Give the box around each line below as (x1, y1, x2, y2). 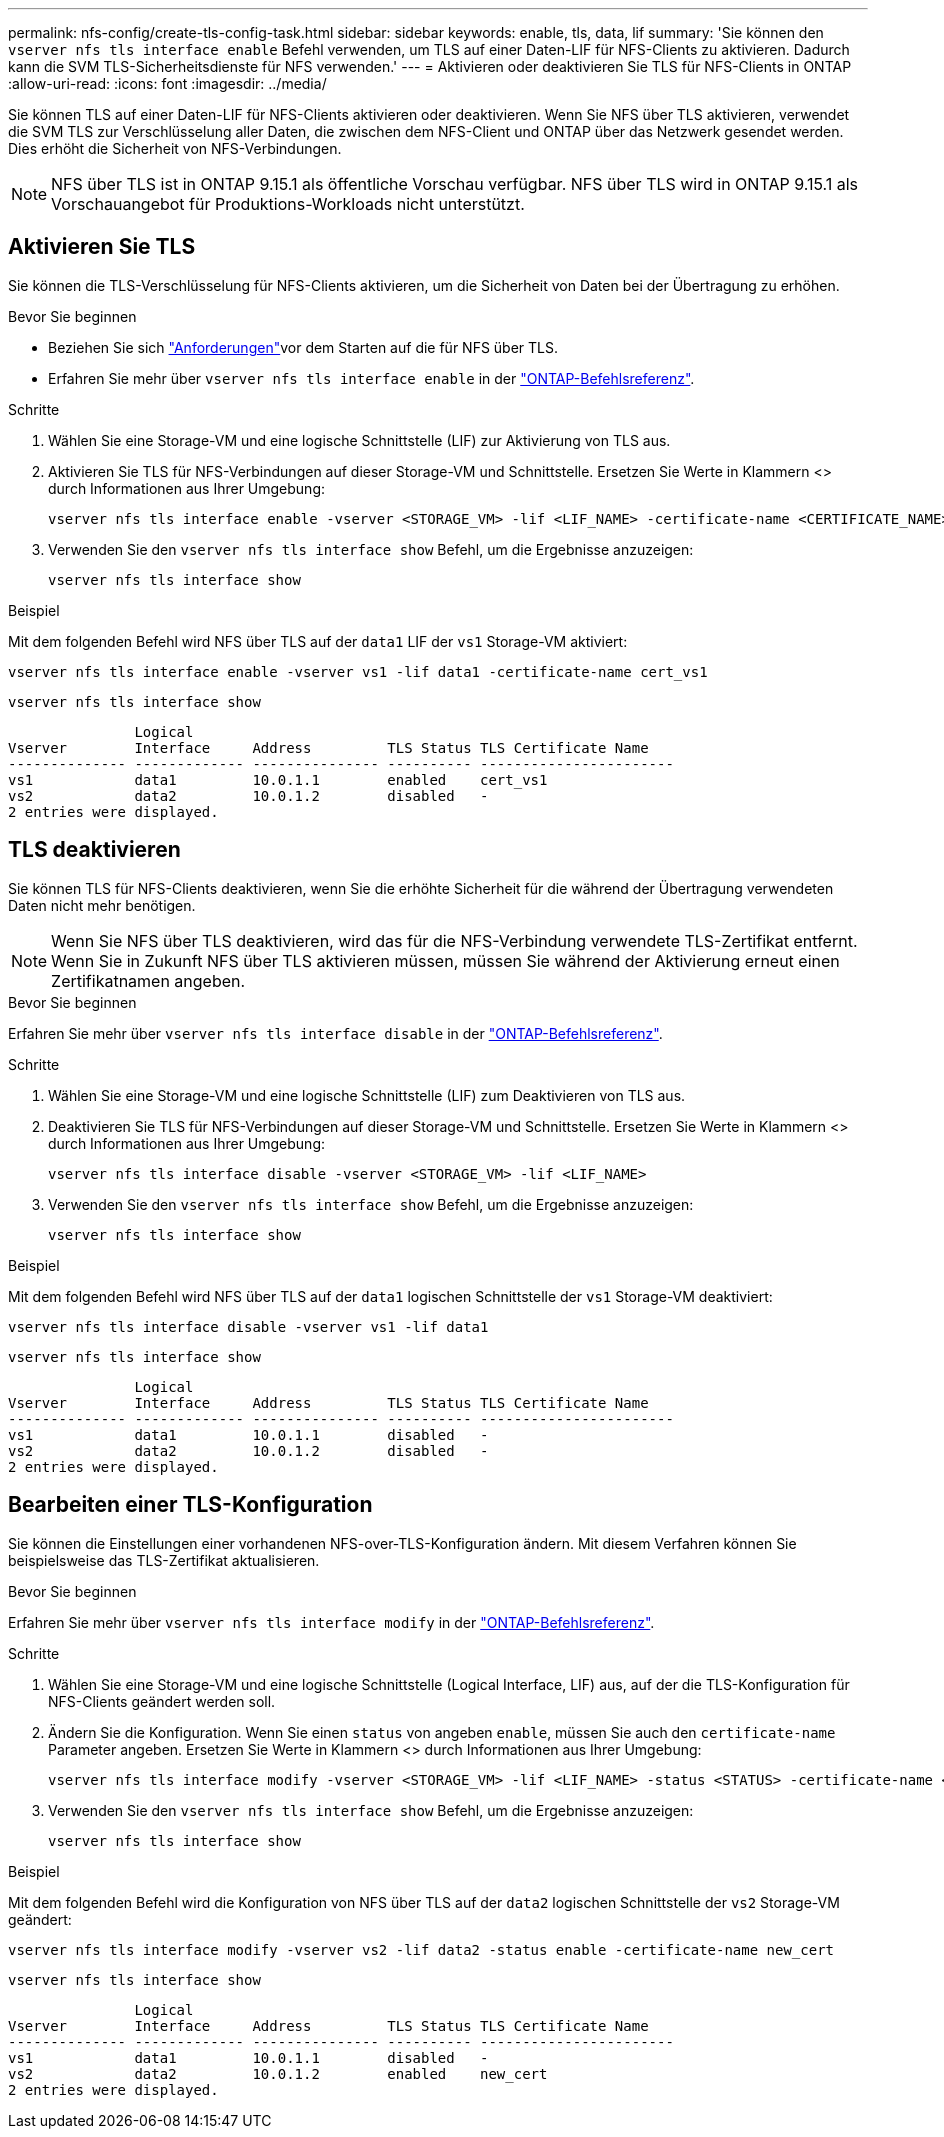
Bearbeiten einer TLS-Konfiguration (8, 1492, 373, 1518)
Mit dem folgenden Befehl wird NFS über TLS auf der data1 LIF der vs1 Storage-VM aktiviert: (8, 632, 628, 650)
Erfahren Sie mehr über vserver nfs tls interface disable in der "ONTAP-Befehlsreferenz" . (8, 1024, 663, 1042)
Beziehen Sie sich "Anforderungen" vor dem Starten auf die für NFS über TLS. (48, 338, 559, 356)
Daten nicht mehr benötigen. (8, 896, 196, 914)
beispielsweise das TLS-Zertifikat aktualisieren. (8, 1551, 320, 1569)
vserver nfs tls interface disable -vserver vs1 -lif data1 (8, 1318, 489, 1335)
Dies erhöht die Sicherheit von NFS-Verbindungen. (8, 140, 342, 157)
